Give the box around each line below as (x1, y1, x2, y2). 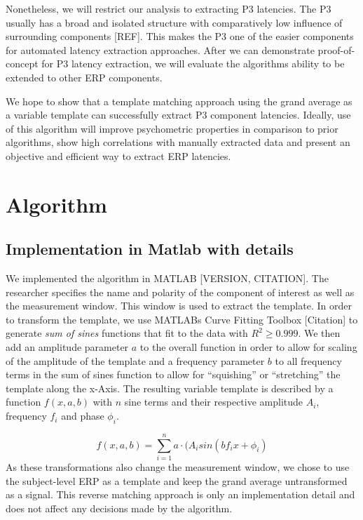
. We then (298, 326, 341, 340)
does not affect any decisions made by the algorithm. (6, 500, 233, 515)
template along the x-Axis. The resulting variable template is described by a (6, 380, 334, 395)
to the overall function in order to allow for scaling (139, 340, 357, 354)
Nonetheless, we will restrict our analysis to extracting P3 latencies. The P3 (6, 1, 331, 15)
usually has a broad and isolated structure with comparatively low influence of (6, 15, 343, 29)
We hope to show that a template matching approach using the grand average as (6, 93, 352, 108)
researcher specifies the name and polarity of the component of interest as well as (6, 284, 355, 299)
